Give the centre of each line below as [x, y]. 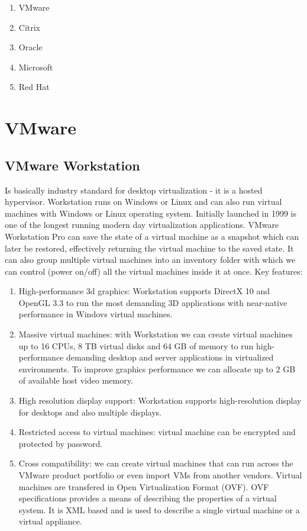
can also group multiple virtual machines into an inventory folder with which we [150, 260]
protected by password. [61, 443]
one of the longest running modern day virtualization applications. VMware [142, 225]
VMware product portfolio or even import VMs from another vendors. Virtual [160, 475]
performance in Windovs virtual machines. [96, 314]
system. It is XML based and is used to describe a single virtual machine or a [159, 509]
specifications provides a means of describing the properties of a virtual [148, 498]
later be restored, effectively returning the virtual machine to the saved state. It [149, 248]
